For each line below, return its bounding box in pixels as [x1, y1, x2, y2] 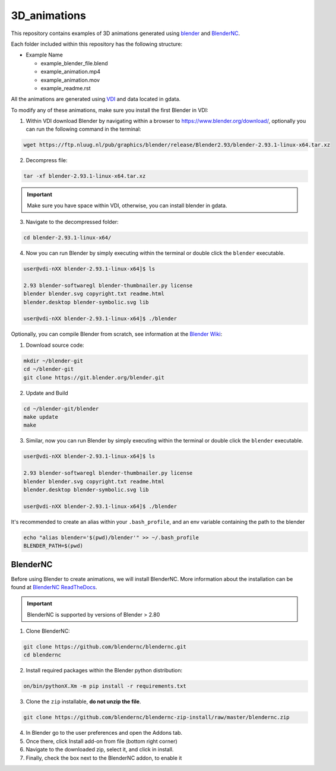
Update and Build [26, 389, 68, 396]
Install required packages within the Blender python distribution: [26, 667, 183, 674]
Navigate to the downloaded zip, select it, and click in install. [26, 746, 174, 753]
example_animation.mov [40, 76, 100, 83]
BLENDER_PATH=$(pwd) [23, 542, 83, 549]
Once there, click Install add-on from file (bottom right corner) [26, 737, 177, 745]
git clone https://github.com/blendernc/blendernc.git [23, 643, 186, 650]
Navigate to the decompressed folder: [26, 219, 119, 226]
